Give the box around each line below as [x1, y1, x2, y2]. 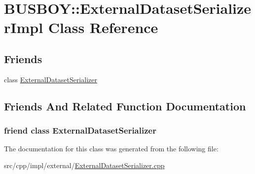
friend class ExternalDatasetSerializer [4, 124, 156, 137]
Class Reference [48, 17, 158, 37]
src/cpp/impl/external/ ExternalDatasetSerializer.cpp [4, 160, 165, 170]
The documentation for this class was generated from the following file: [4, 143, 219, 154]
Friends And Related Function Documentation [4, 98, 246, 113]
